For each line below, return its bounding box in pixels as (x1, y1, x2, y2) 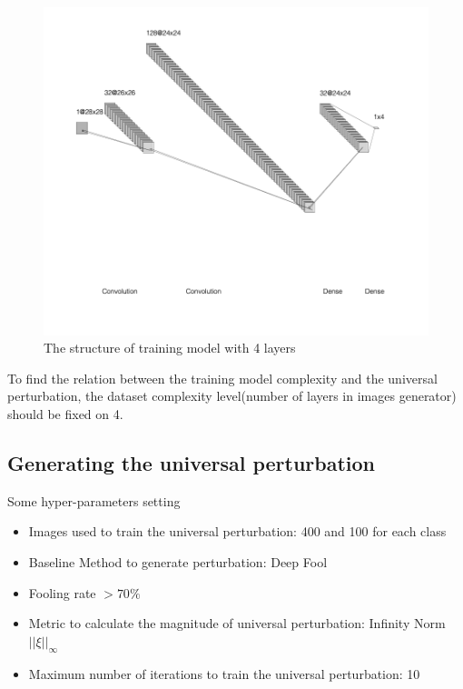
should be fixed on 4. (7, 404, 123, 424)
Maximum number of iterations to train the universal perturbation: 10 (28, 664, 420, 683)
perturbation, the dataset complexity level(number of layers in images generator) (7, 386, 457, 405)
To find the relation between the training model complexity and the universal (7, 368, 438, 387)
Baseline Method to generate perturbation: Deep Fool (28, 553, 328, 572)
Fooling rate (28, 583, 96, 602)
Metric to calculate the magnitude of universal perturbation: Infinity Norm (28, 614, 446, 633)
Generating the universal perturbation (7, 449, 376, 477)
